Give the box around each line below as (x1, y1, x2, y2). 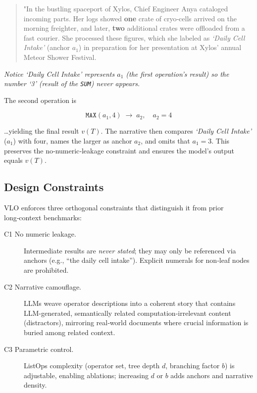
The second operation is (4, 95, 77, 105)
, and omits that (141, 136, 190, 146)
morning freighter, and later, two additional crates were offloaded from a (23, 23, 245, 33)
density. (24, 380, 47, 390)
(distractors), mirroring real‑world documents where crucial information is (24, 317, 249, 328)
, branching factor (165, 360, 220, 371)
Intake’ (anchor (23, 42, 70, 52)
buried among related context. (24, 327, 115, 337)
